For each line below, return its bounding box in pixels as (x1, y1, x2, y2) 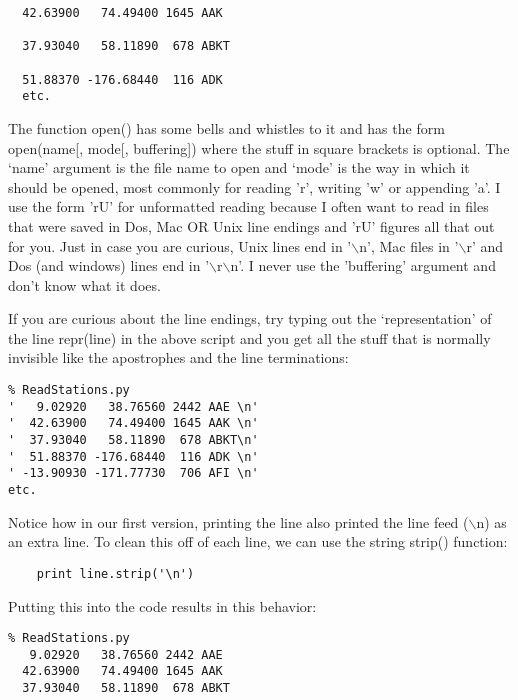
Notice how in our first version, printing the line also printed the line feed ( (8, 511, 469, 532)
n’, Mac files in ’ (359, 235, 459, 256)
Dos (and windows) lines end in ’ (8, 255, 210, 276)
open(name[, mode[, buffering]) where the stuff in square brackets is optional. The (8, 137, 510, 158)
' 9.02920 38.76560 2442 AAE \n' (8, 399, 259, 414)
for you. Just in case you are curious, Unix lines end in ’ (8, 235, 352, 256)
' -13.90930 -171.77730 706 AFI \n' (8, 466, 259, 481)
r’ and (466, 235, 504, 256)
